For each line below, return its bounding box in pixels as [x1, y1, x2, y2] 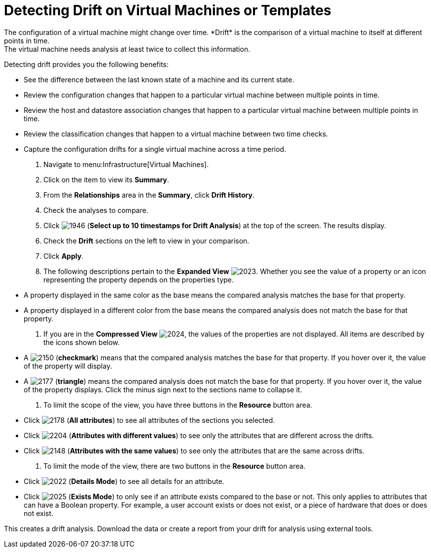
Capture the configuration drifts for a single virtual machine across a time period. [24, 144, 287, 153]
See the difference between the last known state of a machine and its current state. [24, 75, 294, 84]
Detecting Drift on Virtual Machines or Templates [4, 2, 331, 19]
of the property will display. [24, 361, 112, 370]
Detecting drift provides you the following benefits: [4, 60, 169, 69]
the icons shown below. [43, 338, 120, 346]
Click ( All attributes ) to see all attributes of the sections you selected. [24, 415, 275, 424]
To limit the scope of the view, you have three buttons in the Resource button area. [43, 400, 313, 409]
